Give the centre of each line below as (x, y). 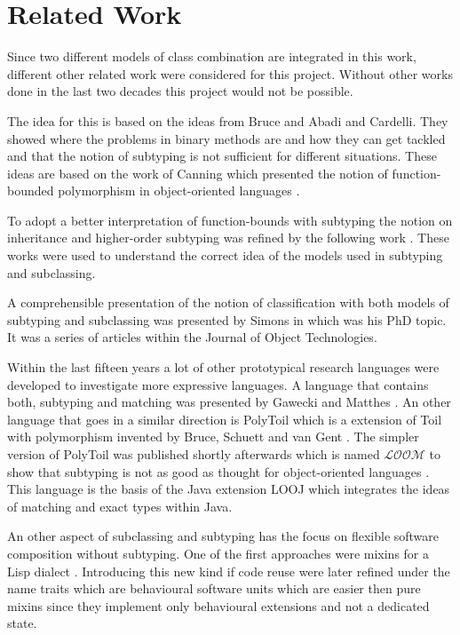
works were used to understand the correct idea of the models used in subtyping (225, 255)
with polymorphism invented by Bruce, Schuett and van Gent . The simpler (213, 437)
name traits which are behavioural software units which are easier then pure (214, 588)
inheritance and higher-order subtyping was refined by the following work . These (228, 238)
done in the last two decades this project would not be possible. (180, 91)
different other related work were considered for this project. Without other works (230, 73)
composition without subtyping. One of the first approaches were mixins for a (218, 553)
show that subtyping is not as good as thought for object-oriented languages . (218, 471)
